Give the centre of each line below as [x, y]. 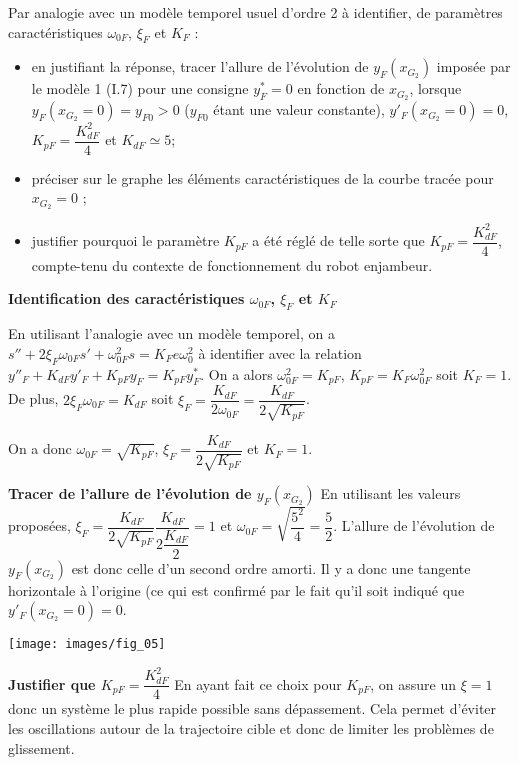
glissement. [41, 747]
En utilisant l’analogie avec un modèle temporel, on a [171, 333]
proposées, [39, 525]
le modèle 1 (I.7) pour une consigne [140, 88]
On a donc [40, 448]
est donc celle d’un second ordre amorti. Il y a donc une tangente [271, 567]
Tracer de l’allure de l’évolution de [130, 493]
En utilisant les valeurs [390, 493]
